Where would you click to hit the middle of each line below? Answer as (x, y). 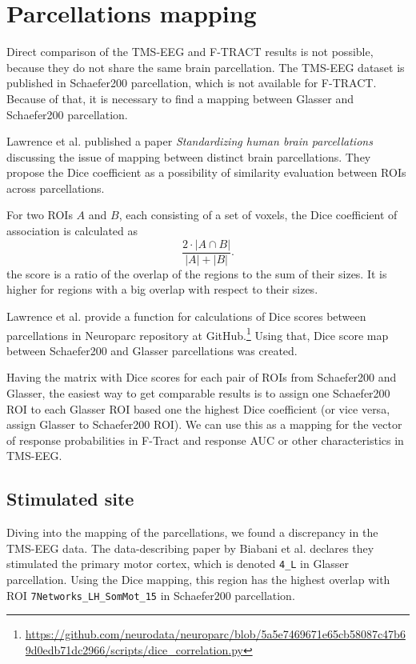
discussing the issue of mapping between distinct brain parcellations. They (189, 156)
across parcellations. (56, 188)
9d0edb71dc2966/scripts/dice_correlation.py (134, 649)
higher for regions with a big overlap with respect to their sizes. (162, 289)
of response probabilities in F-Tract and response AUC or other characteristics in (205, 440)
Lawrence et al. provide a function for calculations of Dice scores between (186, 316)
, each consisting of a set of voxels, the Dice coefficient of (258, 215)
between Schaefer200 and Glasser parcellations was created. (152, 350)
